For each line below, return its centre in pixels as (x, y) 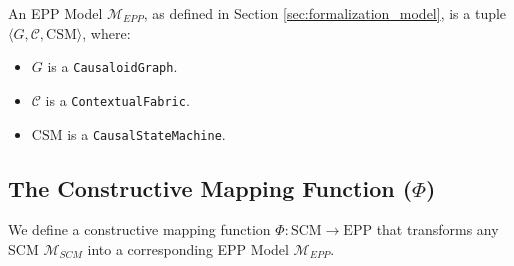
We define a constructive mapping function (139, 229)
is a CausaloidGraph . (112, 66)
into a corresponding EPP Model (188, 248)
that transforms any (437, 229)
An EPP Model (55, 13)
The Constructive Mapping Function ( (210, 187)
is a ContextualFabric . (117, 99)
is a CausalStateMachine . (146, 133)
